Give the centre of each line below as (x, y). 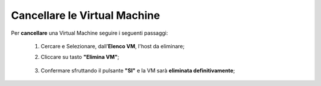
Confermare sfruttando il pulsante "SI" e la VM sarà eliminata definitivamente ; (138, 70)
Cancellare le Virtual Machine (86, 15)
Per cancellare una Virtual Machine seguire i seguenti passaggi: (89, 33)
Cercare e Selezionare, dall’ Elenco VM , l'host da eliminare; (113, 46)
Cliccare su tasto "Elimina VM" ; (80, 57)
